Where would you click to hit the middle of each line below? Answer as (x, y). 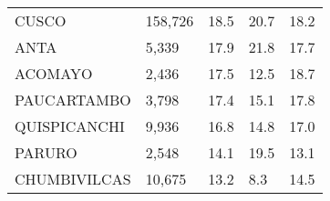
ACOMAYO (54, 73)
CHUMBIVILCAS (73, 179)
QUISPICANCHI (70, 126)
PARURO (46, 152)
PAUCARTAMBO (73, 100)
